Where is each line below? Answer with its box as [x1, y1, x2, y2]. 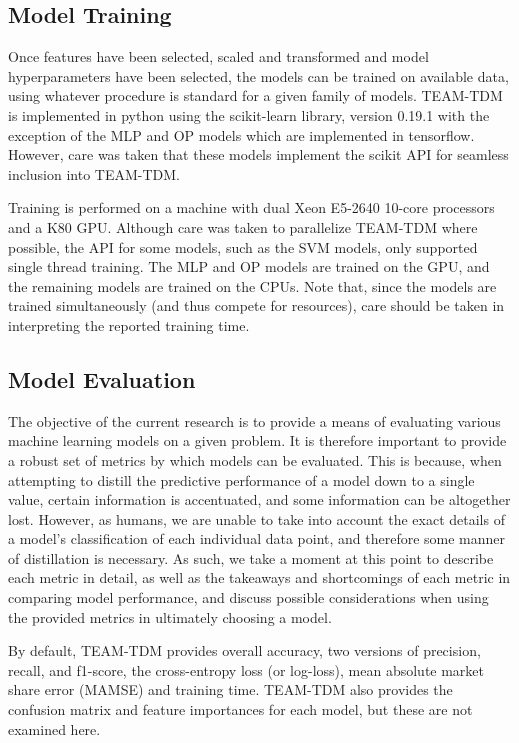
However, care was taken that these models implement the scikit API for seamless [8, 144, 509, 165]
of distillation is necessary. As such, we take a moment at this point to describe [8, 547, 494, 568]
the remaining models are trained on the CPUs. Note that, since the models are [8, 275, 497, 296]
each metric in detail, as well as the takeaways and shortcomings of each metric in [8, 567, 511, 588]
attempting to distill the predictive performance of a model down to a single [8, 469, 475, 490]
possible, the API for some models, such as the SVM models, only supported [8, 236, 478, 257]
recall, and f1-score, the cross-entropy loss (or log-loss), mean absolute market [8, 659, 485, 680]
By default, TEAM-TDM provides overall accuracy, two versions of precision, [8, 640, 481, 661]
